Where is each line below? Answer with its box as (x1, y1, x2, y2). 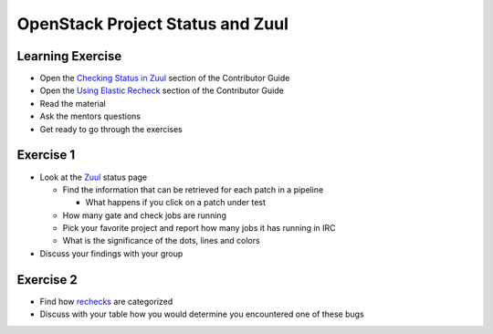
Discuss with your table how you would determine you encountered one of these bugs (39, 308, 364, 319)
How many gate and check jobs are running (62, 210, 227, 221)
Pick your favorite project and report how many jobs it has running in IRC (62, 223, 337, 234)
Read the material (39, 98, 107, 109)
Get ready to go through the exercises (39, 123, 183, 134)
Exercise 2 (16, 272, 78, 287)
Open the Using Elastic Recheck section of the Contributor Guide (39, 85, 285, 96)
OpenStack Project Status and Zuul (16, 14, 289, 34)
